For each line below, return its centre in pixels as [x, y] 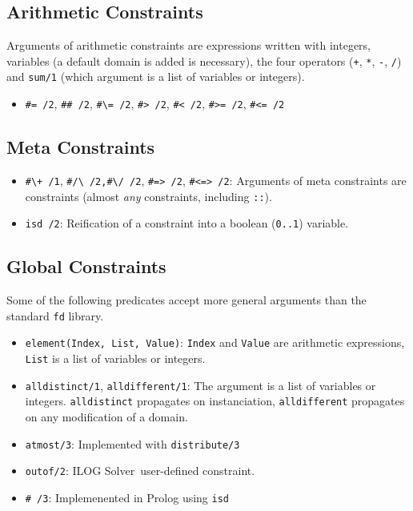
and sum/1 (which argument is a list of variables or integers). [156, 76]
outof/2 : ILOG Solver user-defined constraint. [140, 471]
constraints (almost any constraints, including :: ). [148, 196]
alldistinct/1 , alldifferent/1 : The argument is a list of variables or [200, 385]
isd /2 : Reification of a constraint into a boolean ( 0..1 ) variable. [187, 223]
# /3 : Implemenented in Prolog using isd [127, 497]
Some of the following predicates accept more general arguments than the [186, 300]
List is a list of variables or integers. [115, 358]
